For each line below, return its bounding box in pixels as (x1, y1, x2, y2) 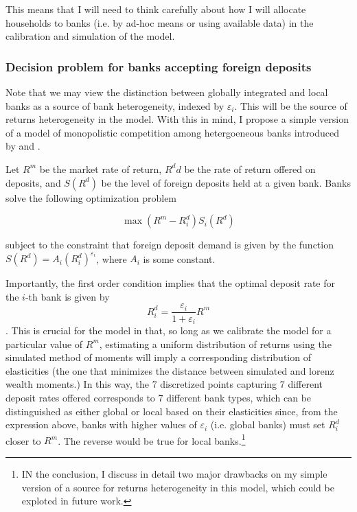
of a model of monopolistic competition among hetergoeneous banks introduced (5, 125, 340, 139)
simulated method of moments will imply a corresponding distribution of (5, 350, 311, 364)
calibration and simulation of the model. (5, 29, 175, 43)
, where (96, 251, 127, 266)
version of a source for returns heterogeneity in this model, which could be (21, 480, 334, 494)
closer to (5, 433, 41, 447)
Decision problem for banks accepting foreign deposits (5, 58, 312, 75)
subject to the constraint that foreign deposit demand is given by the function (5, 237, 334, 252)
